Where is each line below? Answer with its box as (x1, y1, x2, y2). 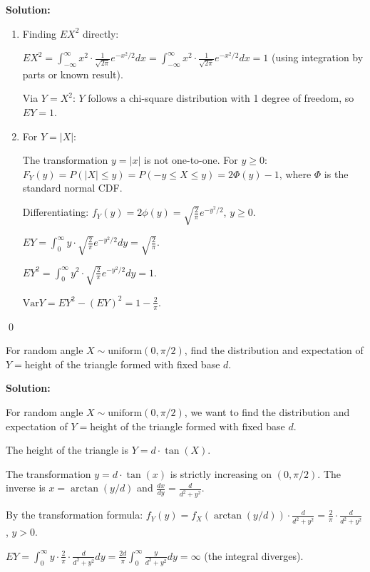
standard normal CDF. (22, 180, 123, 195)
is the (324, 166, 349, 181)
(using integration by (272, 50, 364, 65)
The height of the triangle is (6, 442, 129, 457)
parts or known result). (22, 66, 123, 81)
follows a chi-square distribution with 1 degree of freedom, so (88, 90, 354, 105)
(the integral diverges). (204, 548, 304, 563)
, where (279, 166, 312, 181)
